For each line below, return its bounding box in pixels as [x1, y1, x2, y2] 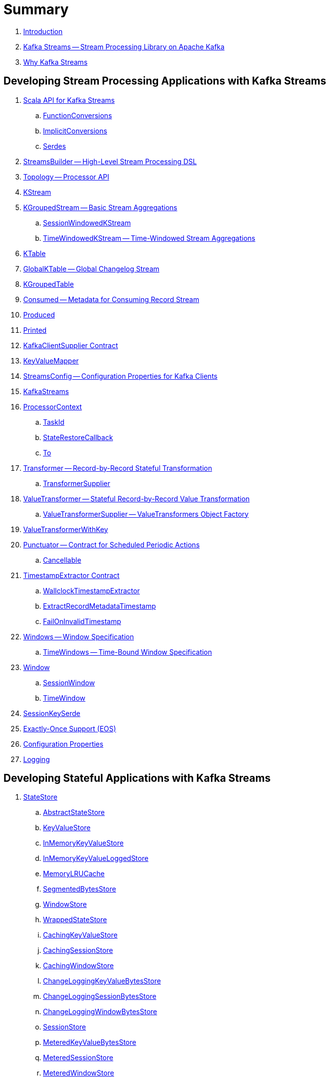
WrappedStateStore [43, 915, 107, 924]
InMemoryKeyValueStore [43, 839, 124, 848]
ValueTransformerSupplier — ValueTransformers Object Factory [43, 509, 249, 518]
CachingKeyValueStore [43, 931, 118, 940]
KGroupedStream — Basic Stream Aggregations [23, 203, 177, 212]
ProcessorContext [23, 402, 82, 411]
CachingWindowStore [43, 961, 114, 970]
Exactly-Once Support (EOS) [23, 724, 116, 733]
